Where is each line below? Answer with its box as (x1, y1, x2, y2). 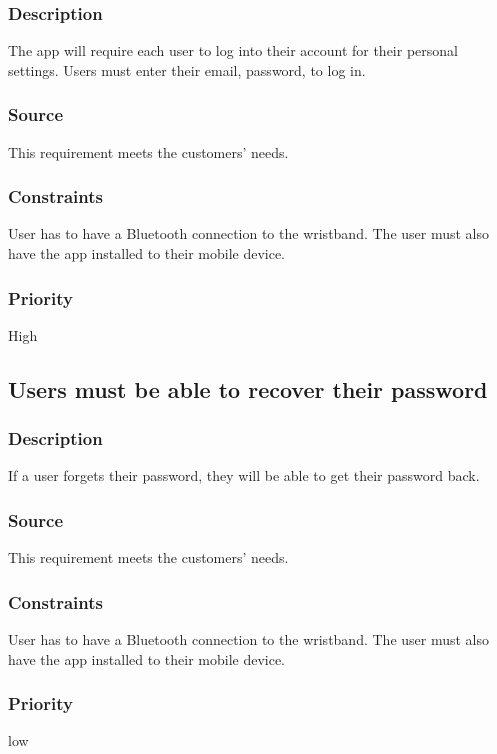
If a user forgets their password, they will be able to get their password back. (8, 465, 480, 486)
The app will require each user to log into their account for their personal (8, 40, 458, 61)
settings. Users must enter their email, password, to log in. (8, 59, 366, 80)
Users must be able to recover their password (8, 373, 488, 404)
